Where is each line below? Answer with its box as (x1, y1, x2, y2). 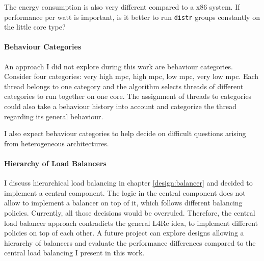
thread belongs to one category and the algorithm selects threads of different (4, 81, 244, 91)
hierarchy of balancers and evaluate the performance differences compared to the (4, 237, 256, 248)
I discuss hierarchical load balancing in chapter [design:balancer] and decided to (4, 177, 253, 188)
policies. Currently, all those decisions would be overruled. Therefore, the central (4, 207, 255, 218)
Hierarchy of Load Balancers (4, 158, 107, 168)
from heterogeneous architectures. (4, 138, 109, 148)
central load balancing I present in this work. (4, 247, 145, 258)
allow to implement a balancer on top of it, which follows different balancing (4, 197, 243, 208)
